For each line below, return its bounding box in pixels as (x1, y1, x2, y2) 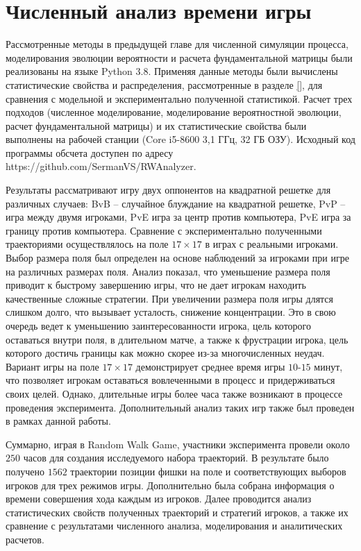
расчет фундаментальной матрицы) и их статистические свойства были (6, 118, 307, 133)
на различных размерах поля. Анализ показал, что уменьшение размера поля (6, 264, 330, 278)
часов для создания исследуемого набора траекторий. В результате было (23, 450, 329, 465)
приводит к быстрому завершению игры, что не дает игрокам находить (6, 278, 306, 292)
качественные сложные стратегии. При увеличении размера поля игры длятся (6, 291, 334, 305)
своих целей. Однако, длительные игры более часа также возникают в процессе (6, 386, 343, 400)
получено (6, 464, 45, 478)
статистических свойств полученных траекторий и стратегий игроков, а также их (6, 505, 349, 519)
